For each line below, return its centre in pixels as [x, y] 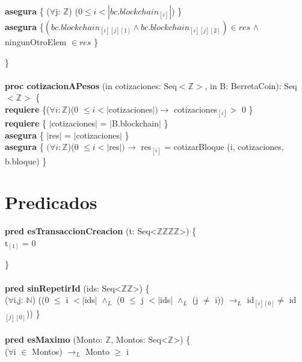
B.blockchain [135, 123]
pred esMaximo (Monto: [54, 339]
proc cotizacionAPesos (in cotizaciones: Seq [91, 85]
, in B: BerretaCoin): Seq [251, 85]
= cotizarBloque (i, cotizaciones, [224, 147]
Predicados [51, 202]
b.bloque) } [26, 161]
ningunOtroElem [36, 42]
